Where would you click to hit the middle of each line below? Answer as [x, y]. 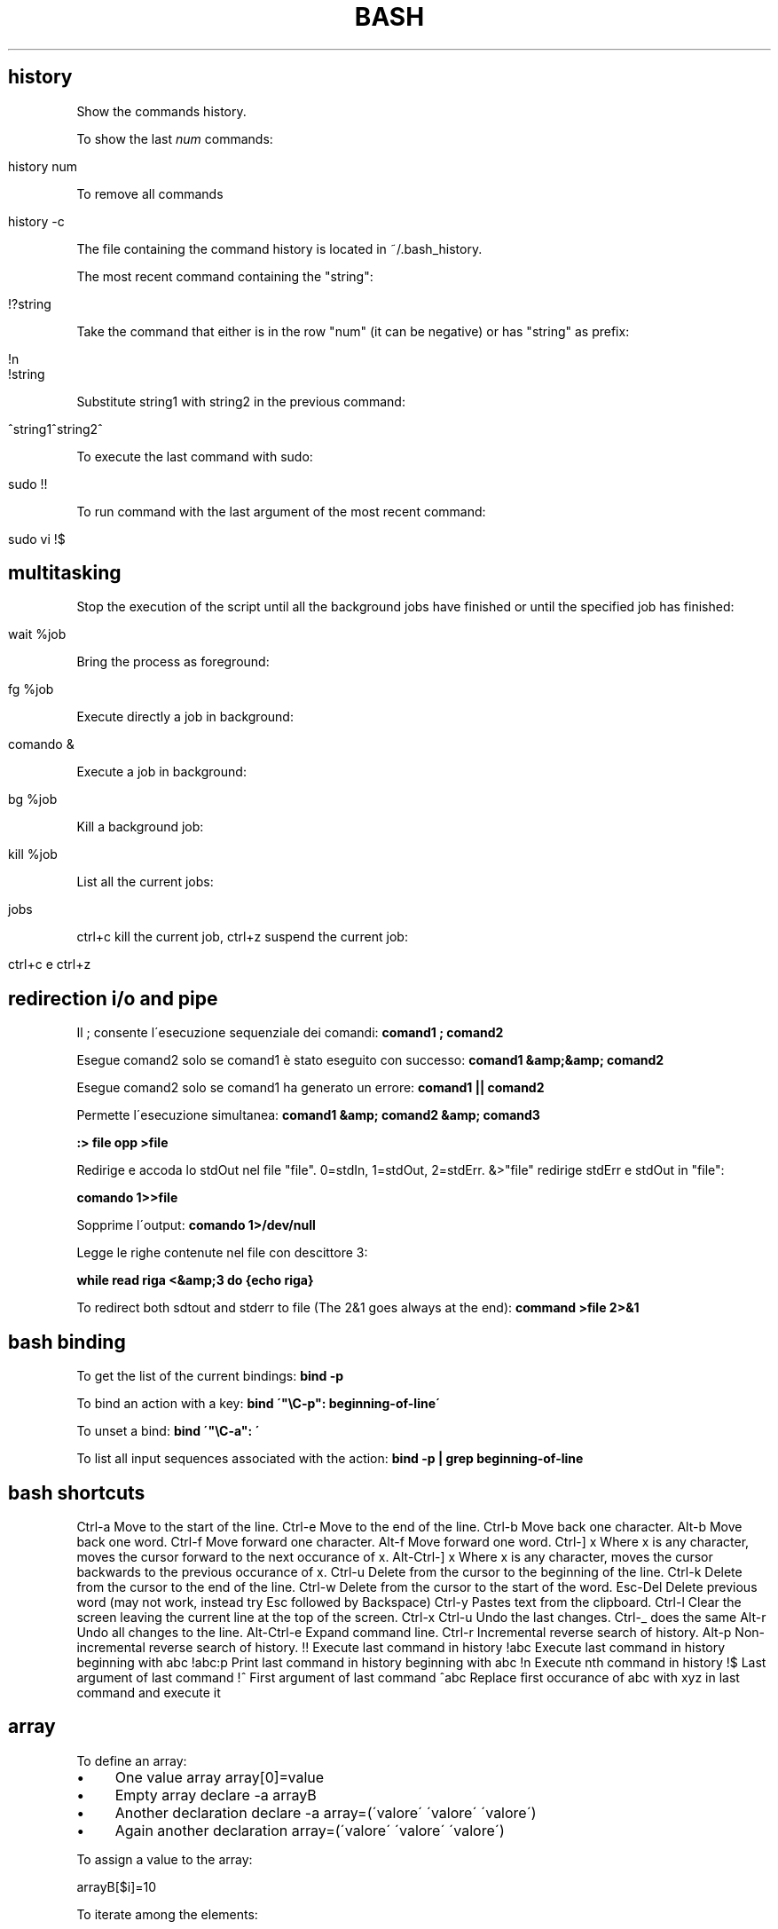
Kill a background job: [140, 827]
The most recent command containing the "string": [225, 276]
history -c [36, 221]
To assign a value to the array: [165, 1859]
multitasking [65, 573]
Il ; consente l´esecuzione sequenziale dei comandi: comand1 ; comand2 [290, 1033]
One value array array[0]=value [220, 1777]
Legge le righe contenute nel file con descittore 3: [222, 1253]
